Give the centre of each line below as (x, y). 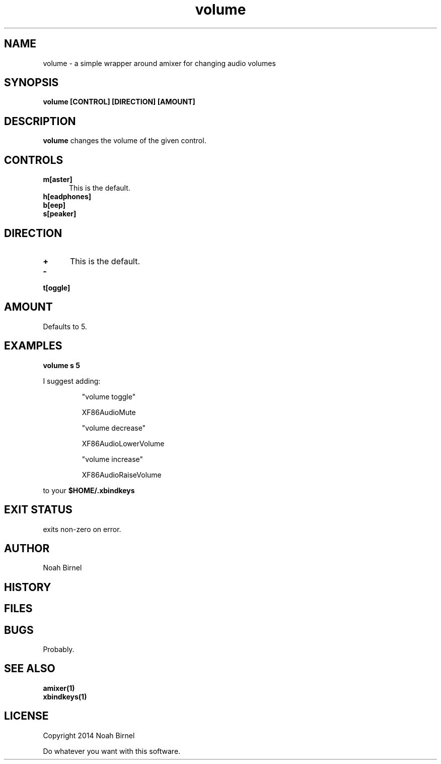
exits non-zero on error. (82, 529)
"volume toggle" (109, 396)
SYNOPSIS (31, 83)
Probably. (59, 650)
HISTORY (28, 587)
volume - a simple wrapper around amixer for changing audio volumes (159, 63)
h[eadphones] (67, 197)
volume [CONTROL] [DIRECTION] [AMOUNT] (119, 102)
